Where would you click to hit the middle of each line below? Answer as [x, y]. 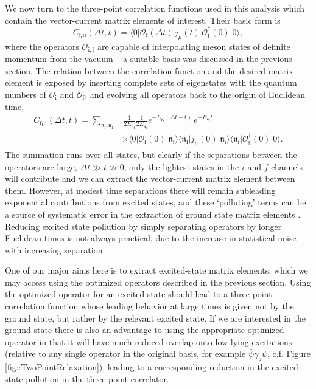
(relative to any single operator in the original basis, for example [125, 353]
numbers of [26, 95]
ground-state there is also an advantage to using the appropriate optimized [145, 330]
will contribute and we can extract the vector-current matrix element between [150, 178]
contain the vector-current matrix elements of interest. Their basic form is [143, 20]
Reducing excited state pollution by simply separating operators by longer [143, 226]
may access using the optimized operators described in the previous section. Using [158, 282]
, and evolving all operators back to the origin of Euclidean [195, 95]
